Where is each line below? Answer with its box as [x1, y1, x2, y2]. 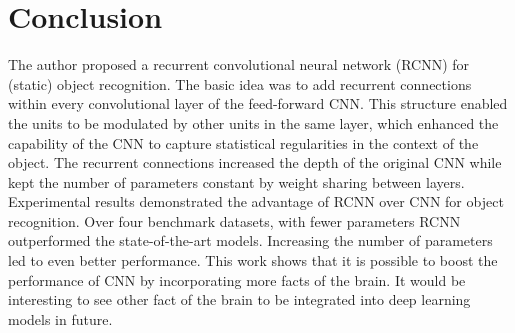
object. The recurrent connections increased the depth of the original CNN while [8, 152, 502, 173]
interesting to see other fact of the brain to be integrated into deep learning [8, 289, 471, 310]
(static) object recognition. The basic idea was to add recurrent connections [8, 73, 472, 94]
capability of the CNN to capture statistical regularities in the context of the [8, 132, 479, 153]
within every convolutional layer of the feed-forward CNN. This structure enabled [8, 93, 508, 114]
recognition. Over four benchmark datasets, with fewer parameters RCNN [8, 210, 461, 231]
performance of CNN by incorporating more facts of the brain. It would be [8, 269, 466, 290]
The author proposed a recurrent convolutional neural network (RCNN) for [8, 54, 470, 75]
